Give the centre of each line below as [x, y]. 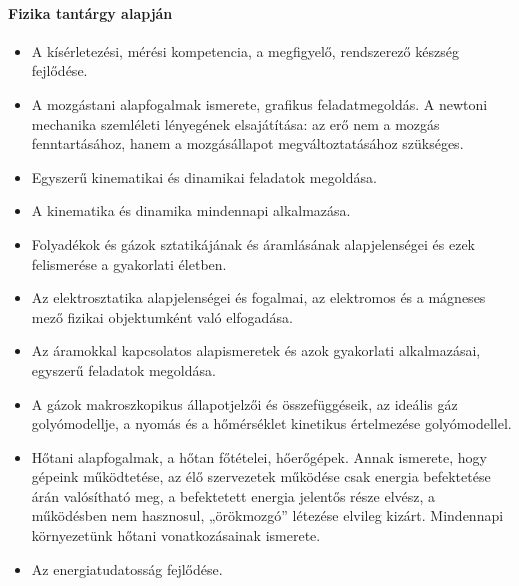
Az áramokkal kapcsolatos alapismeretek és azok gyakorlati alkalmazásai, [256, 350]
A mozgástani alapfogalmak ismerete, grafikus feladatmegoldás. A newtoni [259, 103]
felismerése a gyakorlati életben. [129, 263]
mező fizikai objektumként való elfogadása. [162, 316]
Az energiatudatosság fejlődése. [127, 568]
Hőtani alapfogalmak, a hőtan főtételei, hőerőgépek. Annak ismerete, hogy [259, 456]
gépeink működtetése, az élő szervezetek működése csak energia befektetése [261, 476]
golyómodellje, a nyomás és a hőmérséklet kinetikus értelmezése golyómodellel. [271, 423]
